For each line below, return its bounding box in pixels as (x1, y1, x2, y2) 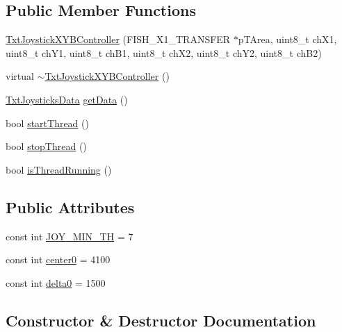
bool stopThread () (6, 139, 87, 153)
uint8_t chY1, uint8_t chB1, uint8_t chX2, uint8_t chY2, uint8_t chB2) (6, 45, 322, 60)
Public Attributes (6, 196, 135, 217)
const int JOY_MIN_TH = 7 (6, 229, 133, 243)
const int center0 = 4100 (6, 252, 111, 267)
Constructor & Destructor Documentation (6, 309, 316, 331)
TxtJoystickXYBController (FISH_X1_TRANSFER (6, 32, 231, 47)
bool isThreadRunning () (6, 162, 112, 176)
